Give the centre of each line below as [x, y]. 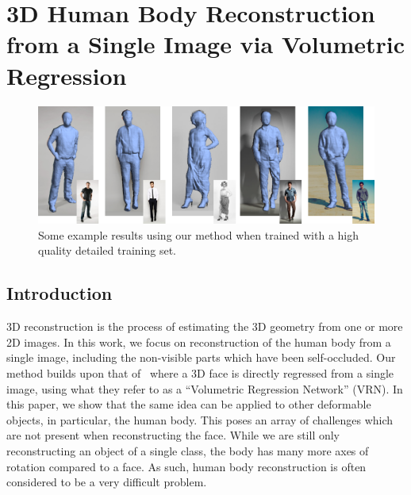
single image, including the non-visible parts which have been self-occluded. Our [201, 357]
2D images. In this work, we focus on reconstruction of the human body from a [199, 342]
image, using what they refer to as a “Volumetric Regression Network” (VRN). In [205, 388]
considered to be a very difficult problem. [107, 482]
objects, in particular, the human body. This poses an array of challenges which [200, 419]
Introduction [60, 293]
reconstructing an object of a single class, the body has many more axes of [188, 451]
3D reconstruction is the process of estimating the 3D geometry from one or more [205, 326]
